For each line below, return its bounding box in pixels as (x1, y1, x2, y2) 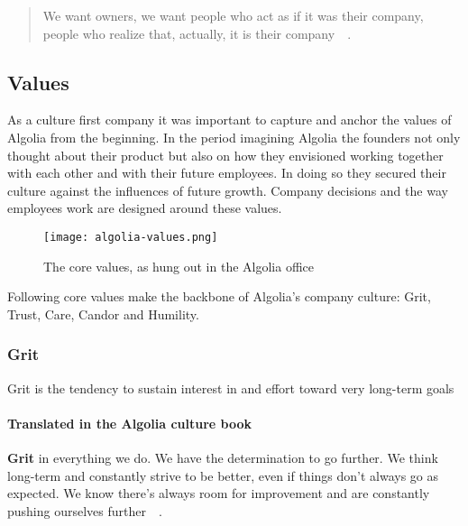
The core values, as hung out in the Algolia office (43, 256, 314, 275)
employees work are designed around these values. (7, 198, 282, 217)
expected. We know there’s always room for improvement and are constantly (7, 484, 430, 503)
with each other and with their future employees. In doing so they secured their (7, 163, 446, 182)
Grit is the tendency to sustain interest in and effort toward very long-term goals (7, 378, 454, 397)
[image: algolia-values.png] (43, 230, 218, 244)
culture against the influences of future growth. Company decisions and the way (7, 180, 448, 199)
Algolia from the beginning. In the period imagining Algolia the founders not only (7, 127, 461, 146)
